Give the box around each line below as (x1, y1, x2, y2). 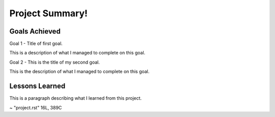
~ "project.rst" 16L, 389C (9, 104, 62, 110)
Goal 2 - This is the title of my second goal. (9, 59, 100, 65)
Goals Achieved (9, 27, 61, 36)
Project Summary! (9, 8, 88, 19)
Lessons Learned (9, 82, 66, 91)
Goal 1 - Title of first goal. (9, 41, 63, 47)
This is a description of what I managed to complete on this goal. (9, 50, 146, 56)
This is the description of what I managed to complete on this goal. (9, 69, 150, 75)
